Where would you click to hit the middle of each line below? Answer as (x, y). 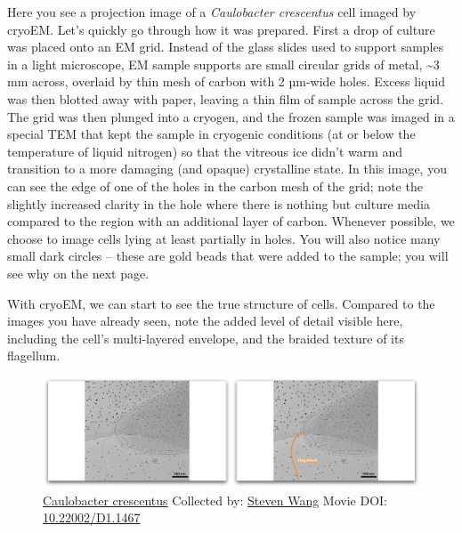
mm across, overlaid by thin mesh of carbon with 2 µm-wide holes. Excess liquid (226, 81)
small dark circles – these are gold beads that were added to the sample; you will (228, 256)
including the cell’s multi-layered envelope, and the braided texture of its (206, 338)
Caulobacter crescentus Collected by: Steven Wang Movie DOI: (215, 500)
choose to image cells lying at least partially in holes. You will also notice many (224, 238)
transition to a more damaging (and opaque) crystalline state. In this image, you (227, 169)
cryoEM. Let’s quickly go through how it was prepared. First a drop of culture (221, 29)
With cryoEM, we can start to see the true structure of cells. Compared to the (221, 303)
